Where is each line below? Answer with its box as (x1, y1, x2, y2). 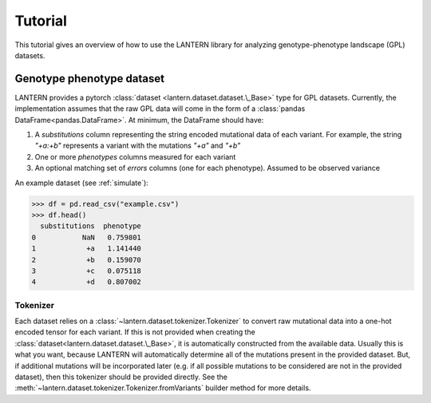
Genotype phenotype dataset (14, 72, 165, 85)
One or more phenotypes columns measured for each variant (34, 152, 236, 161)
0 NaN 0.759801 (31, 232, 141, 242)
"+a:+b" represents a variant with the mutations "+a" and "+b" (34, 140, 241, 151)
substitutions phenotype (40, 222, 141, 231)
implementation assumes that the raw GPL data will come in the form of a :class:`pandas (14, 104, 306, 113)
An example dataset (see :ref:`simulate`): (14, 178, 149, 188)
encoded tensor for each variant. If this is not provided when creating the (14, 327, 255, 337)
